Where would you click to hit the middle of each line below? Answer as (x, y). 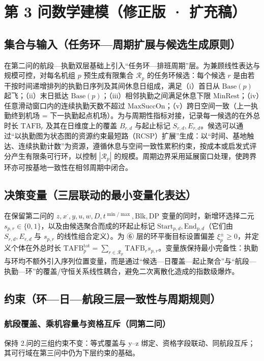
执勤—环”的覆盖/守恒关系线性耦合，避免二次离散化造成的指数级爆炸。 (122, 271)
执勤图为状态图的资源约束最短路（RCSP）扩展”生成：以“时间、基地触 (138, 136)
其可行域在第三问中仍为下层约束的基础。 (72, 353)
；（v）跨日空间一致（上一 (208, 105)
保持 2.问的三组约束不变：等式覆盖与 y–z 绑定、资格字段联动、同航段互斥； (130, 342)
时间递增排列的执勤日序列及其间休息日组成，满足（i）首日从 (119, 85)
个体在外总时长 (36, 248)
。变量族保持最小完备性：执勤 (208, 248)
